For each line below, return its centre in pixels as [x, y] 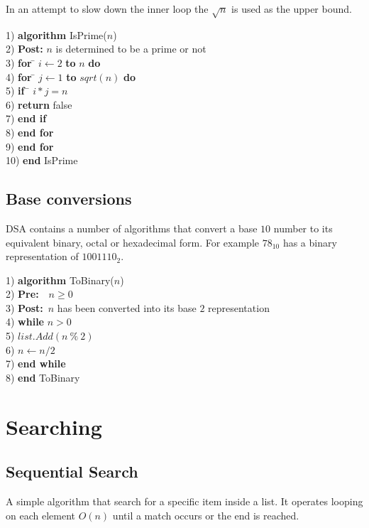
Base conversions [69, 199]
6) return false [39, 104]
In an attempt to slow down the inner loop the [107, 9]
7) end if [26, 118]
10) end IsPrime [42, 160]
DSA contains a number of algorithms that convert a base [132, 228]
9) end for [30, 146]
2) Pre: [22, 294]
